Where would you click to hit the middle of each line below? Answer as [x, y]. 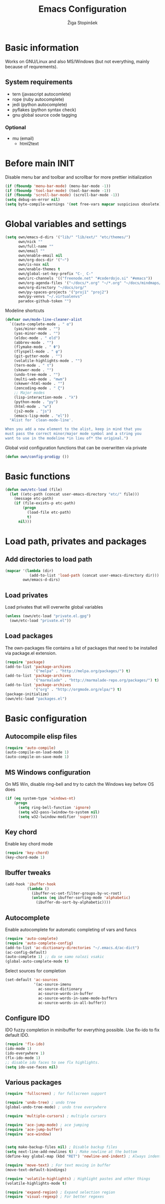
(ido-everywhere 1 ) [25, 1053]
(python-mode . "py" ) [36, 402]
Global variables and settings [66, 224]
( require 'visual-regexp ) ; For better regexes [55, 1197]
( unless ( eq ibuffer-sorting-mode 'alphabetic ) [81, 898]
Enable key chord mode [29, 844]
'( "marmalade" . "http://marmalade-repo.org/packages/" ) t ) [96, 680]
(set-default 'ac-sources [31, 980]
